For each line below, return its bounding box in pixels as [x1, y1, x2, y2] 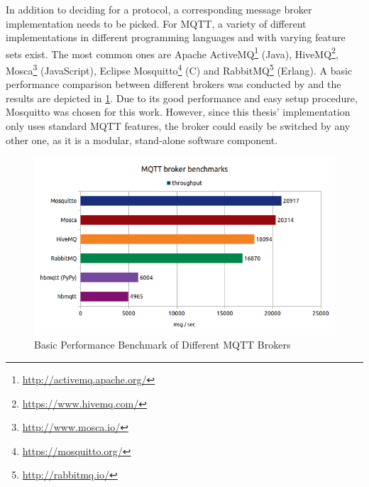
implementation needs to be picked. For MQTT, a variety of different [6, 16, 307, 31]
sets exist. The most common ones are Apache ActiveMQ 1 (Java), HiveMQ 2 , [6, 44, 338, 61]
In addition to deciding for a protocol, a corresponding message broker [6, 2, 312, 16]
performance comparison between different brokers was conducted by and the [6, 77, 341, 92]
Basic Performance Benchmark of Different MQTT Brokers [34, 337, 291, 352]
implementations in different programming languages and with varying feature [6, 30, 346, 45]
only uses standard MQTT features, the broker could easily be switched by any [6, 119, 351, 133]
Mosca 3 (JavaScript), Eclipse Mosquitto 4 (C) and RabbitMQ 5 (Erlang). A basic [6, 61, 353, 77]
